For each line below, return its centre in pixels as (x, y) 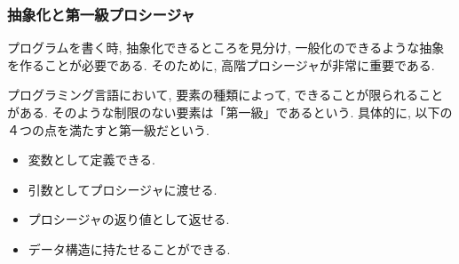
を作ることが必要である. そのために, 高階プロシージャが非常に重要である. (221, 64)
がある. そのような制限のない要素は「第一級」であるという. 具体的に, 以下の (230, 112)
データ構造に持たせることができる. (129, 248)
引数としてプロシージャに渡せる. (123, 189)
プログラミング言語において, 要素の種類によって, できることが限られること (226, 95)
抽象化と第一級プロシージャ (101, 14)
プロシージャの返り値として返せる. (129, 219)
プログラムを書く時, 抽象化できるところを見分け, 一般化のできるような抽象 (226, 48)
